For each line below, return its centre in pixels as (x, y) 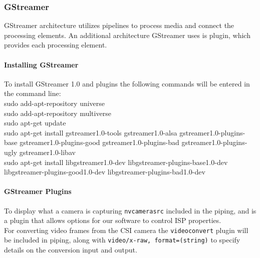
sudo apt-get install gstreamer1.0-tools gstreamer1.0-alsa (91, 132)
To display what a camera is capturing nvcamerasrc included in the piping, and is (130, 210)
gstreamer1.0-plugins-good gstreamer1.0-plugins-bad (99, 142)
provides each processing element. (56, 45)
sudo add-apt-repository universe (55, 103)
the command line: (33, 93)
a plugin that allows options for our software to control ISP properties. (113, 220)
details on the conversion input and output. (71, 250)
